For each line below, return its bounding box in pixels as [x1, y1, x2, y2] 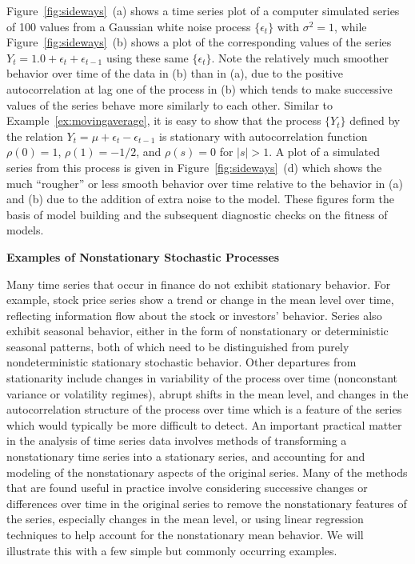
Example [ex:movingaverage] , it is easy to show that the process [6, 112, 321, 129]
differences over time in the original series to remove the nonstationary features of [6, 494, 407, 511]
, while [334, 18, 367, 34]
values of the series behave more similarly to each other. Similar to [6, 96, 333, 113]
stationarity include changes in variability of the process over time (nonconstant [6, 370, 397, 386]
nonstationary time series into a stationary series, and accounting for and [6, 448, 365, 465]
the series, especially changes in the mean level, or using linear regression [6, 510, 364, 527]
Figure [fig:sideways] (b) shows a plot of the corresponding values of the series [6, 34, 392, 50]
